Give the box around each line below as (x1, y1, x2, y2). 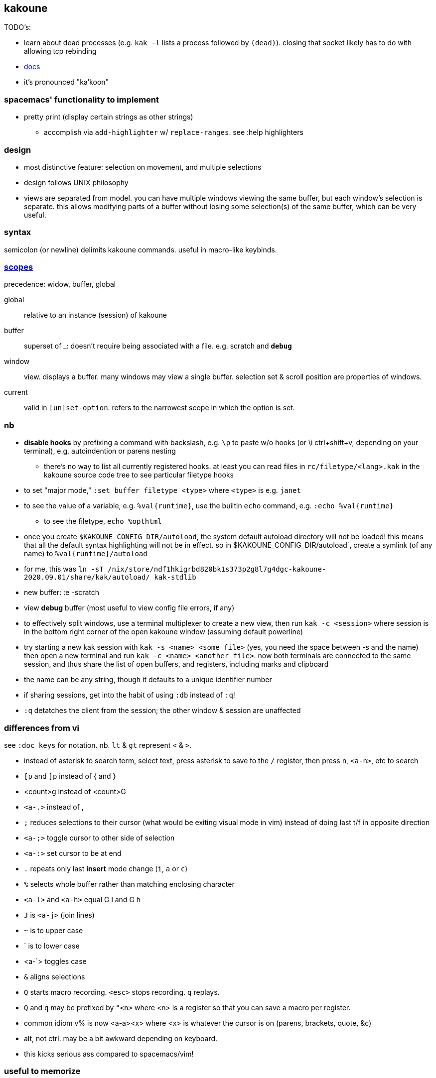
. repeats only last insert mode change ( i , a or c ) (24, 864, 188, 873)
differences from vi (4, 722, 79, 733)
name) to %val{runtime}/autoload (24, 549, 147, 558)
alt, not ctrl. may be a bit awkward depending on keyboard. (24, 1034, 218, 1043)
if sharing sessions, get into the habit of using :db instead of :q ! (24, 691, 235, 700)
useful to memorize (4, 1066, 81, 1077)
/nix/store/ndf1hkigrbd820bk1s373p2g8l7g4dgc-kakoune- (108, 565, 326, 574)
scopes (4, 262, 33, 272)
